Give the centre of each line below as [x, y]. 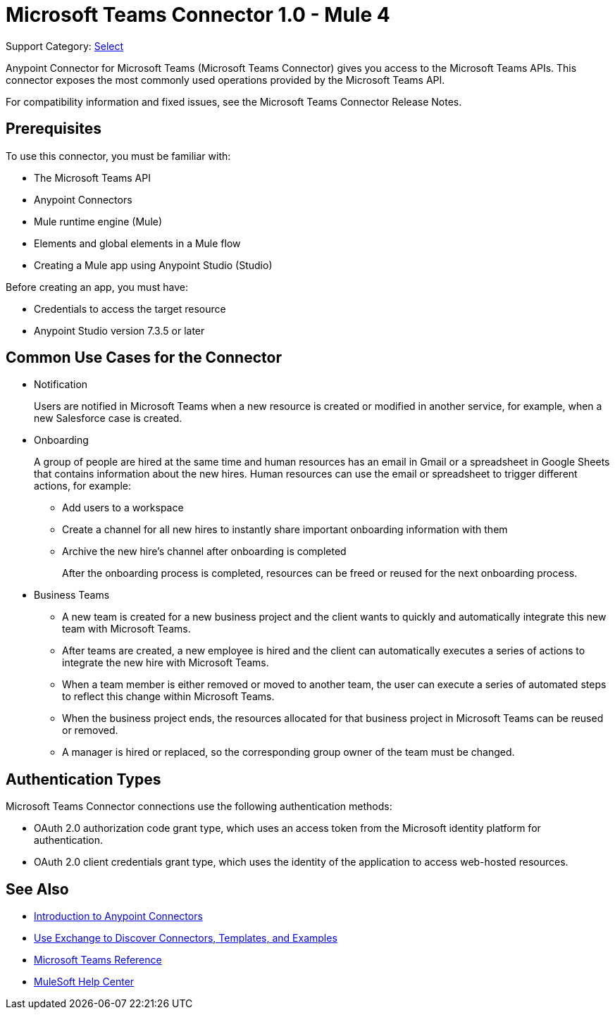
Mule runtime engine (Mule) [98, 221]
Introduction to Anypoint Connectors [118, 916]
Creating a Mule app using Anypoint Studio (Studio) [153, 265]
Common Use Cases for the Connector [144, 358]
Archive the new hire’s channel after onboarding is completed [204, 552]
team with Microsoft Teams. [126, 629]
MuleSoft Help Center [84, 982]
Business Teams [72, 595]
